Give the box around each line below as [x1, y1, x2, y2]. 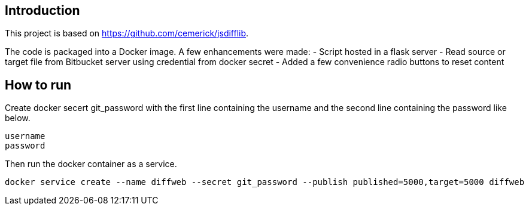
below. [5, 113, 31, 123]
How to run [5, 77, 72, 92]
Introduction [5, 3, 80, 18]
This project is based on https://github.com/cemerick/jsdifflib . [5, 28, 249, 39]
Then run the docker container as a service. [5, 159, 177, 169]
